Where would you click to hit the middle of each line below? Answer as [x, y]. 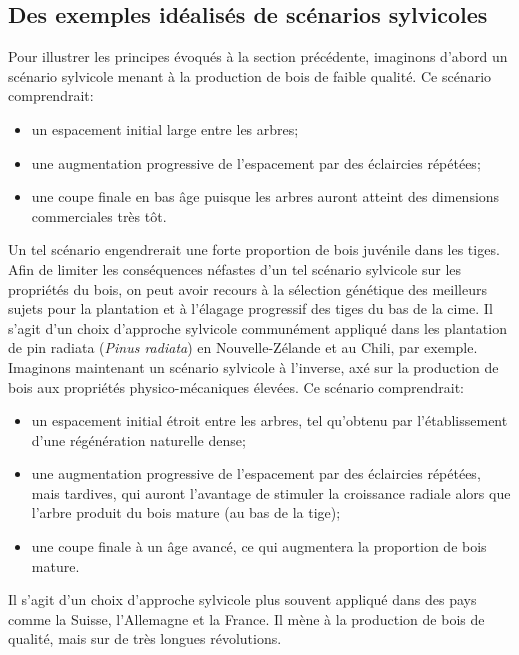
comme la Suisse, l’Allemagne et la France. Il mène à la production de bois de [246, 618]
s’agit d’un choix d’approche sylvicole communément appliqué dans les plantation [257, 327]
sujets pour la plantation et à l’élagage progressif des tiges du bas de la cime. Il [250, 308]
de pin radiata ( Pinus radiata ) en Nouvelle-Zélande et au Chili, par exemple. [243, 347]
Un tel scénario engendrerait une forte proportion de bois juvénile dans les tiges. [254, 249]
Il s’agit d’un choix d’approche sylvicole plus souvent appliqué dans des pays [242, 599]
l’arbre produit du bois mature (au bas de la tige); [186, 512]
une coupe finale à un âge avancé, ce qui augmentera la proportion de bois [259, 546]
